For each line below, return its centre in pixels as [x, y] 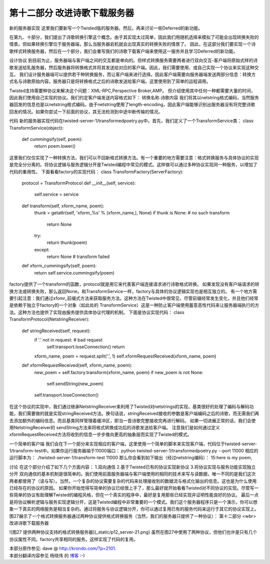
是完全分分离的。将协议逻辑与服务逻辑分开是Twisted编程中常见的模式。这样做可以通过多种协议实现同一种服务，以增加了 [133, 165]
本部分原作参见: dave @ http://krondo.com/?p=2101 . [63, 548]
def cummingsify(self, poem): [52, 139]
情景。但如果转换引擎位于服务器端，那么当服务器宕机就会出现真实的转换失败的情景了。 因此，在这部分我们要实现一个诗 [132, 44]
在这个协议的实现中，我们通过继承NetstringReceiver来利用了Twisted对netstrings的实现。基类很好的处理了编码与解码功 [131, 406]
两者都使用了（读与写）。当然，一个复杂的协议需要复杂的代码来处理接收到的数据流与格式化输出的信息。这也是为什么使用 [133, 481]
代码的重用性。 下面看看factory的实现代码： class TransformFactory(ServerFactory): [96, 172]
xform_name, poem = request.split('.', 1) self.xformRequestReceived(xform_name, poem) [125, 356]
